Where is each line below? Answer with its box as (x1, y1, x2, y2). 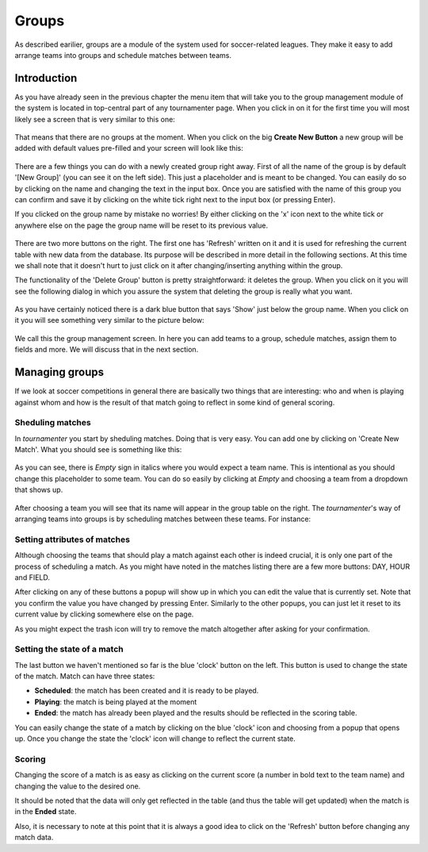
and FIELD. (14, 572, 51, 582)
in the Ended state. (14, 807, 77, 816)
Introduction (14, 71, 78, 85)
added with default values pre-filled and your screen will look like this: (14, 144, 243, 153)
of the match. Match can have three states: (14, 671, 155, 681)
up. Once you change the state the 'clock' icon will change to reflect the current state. (14, 734, 296, 743)
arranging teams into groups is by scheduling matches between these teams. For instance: (14, 514, 311, 524)
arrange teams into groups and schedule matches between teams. (14, 50, 231, 59)
